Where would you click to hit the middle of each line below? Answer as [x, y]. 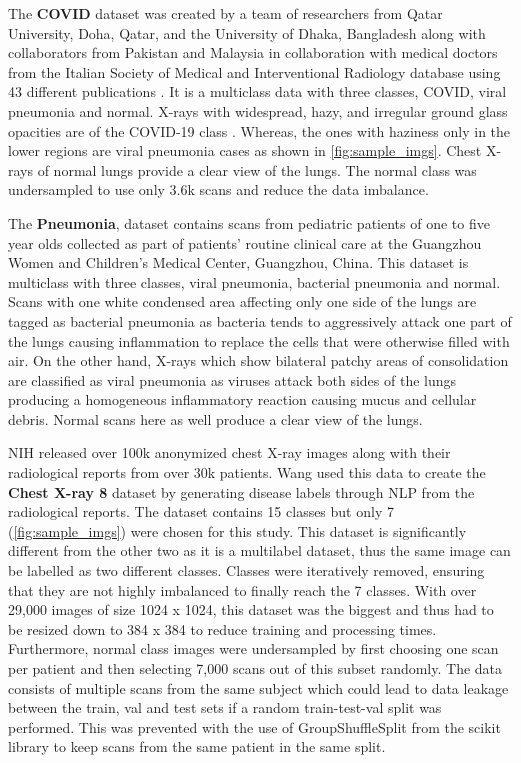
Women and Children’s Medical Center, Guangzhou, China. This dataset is [238, 262]
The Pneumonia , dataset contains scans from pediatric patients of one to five [249, 222]
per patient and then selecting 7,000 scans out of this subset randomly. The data [255, 668]
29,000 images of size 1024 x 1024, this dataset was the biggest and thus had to [251, 609]
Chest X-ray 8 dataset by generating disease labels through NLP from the [241, 491]
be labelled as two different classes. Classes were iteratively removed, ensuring [246, 570]
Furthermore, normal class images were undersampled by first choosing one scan [253, 648]
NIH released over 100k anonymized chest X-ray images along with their [229, 452]
